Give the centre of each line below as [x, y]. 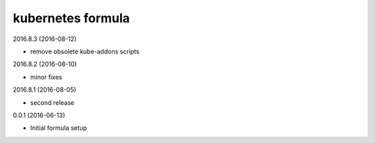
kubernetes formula [71, 18]
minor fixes [46, 77]
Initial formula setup [58, 128]
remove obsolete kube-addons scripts [85, 51]
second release [52, 102]
